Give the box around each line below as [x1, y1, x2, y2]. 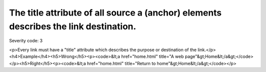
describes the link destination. [9, 21, 136, 32]
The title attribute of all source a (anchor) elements [9, 7, 222, 18]
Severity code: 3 [9, 38, 43, 44]
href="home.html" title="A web [121, 54, 184, 59]
